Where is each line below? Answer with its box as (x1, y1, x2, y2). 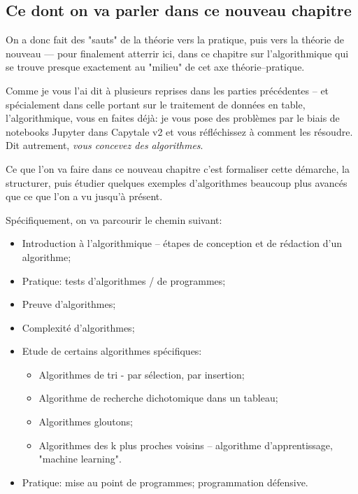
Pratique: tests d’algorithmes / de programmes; (22, 273, 226, 288)
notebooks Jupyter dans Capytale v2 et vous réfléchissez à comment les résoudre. (6, 124, 353, 139)
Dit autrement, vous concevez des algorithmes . (6, 138, 203, 153)
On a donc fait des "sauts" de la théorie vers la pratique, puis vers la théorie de (6, 32, 344, 47)
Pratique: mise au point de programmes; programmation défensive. (22, 474, 308, 489)
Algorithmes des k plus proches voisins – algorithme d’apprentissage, (38, 437, 333, 452)
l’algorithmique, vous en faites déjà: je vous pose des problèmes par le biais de (6, 111, 340, 125)
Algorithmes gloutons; (38, 414, 133, 429)
